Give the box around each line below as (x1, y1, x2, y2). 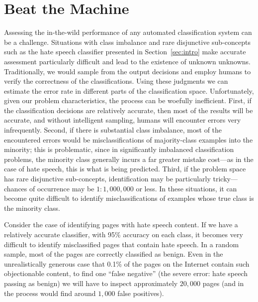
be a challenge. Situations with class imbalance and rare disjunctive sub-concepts (4, 36, 251, 47)
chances (4, 183, 27, 193)
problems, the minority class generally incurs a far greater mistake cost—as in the (4, 153, 254, 164)
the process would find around (4, 288, 96, 298)
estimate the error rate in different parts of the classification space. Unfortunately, (4, 85, 254, 96)
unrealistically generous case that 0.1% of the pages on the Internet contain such (4, 258, 250, 269)
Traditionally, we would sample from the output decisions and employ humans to (4, 66, 251, 76)
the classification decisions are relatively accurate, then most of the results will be (4, 105, 253, 115)
